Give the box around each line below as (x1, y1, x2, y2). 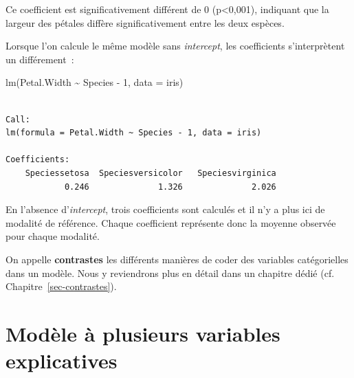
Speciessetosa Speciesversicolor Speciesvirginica (25, 168, 276, 178)
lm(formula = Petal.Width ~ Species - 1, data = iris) (5, 128, 262, 138)
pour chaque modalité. (5, 229, 100, 243)
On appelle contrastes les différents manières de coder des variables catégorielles (5, 252, 349, 266)
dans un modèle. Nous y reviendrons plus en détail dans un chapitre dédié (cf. (5, 265, 335, 280)
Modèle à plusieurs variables (5, 319, 280, 347)
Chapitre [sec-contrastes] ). (5, 279, 117, 293)
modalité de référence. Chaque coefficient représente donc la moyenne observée (5, 215, 336, 230)
